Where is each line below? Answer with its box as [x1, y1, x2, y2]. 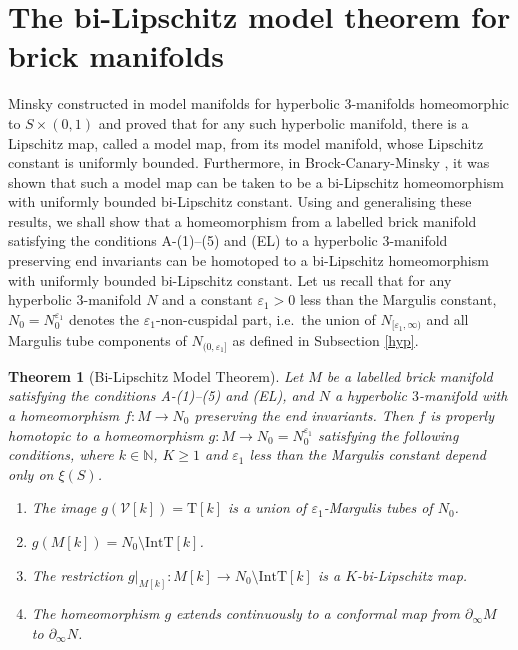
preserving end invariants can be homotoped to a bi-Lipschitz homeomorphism [8, 250, 489, 271]
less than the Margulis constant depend [249, 444, 486, 465]
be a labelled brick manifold [326, 365, 493, 386]
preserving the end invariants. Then [194, 404, 414, 425]
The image [31, 497, 97, 518]
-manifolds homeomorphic [351, 93, 510, 114]
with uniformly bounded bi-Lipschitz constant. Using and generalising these [8, 191, 472, 212]
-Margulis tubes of [323, 497, 433, 518]
